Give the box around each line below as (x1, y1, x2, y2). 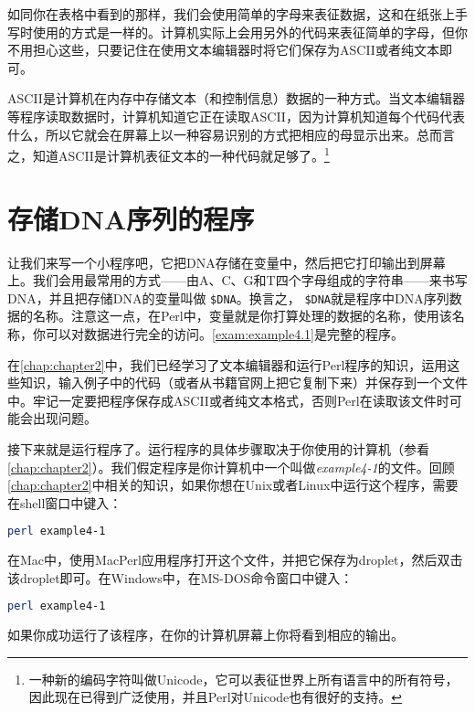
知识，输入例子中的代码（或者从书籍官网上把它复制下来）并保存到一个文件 (19, 373, 468, 392)
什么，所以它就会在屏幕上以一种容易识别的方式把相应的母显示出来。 (7, 124, 417, 143)
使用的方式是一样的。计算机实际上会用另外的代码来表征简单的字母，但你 (32, 22, 468, 41)
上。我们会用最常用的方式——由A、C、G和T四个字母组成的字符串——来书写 (7, 271, 468, 290)
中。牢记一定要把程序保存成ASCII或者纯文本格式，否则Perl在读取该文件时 (7, 390, 449, 409)
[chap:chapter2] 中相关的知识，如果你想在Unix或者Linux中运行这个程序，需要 (7, 475, 459, 494)
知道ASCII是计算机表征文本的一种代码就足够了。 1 (32, 143, 330, 165)
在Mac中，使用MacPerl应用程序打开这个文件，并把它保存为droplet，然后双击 (7, 550, 463, 569)
